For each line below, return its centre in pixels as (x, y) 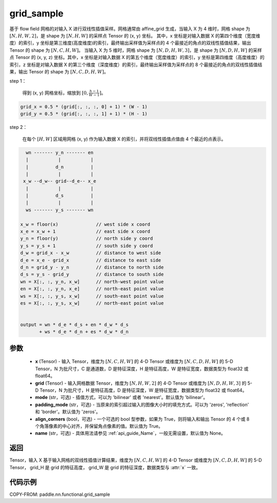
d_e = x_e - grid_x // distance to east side (91, 260)
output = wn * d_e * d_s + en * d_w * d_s (74, 325)
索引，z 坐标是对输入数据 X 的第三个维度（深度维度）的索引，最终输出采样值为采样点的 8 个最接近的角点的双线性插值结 (136, 65)
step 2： (18, 127)
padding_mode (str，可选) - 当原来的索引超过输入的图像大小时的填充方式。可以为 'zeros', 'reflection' (142, 405)
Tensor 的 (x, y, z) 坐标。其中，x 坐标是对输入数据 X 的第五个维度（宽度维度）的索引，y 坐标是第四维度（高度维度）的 (140, 57)
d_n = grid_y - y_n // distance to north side (92, 267)
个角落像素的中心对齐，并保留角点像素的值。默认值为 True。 (99, 426)
